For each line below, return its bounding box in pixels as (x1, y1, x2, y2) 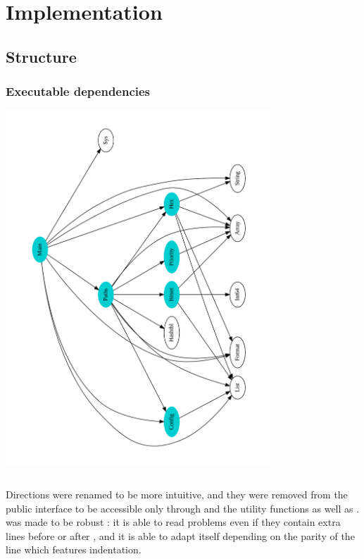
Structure (6, 45, 77, 67)
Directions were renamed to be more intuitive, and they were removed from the (6, 487, 348, 502)
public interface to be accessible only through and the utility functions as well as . (6, 500, 360, 515)
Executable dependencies (6, 82, 151, 100)
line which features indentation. (6, 542, 142, 557)
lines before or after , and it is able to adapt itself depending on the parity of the (6, 528, 355, 543)
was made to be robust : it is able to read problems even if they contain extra (6, 515, 341, 529)
